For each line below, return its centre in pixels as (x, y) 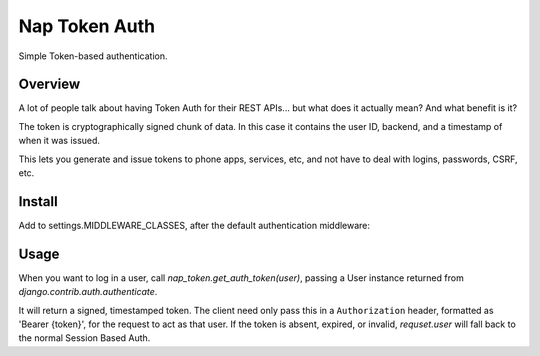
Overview (49, 84)
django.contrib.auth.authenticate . (88, 292)
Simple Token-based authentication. (93, 56)
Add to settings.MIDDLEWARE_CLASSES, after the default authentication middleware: (194, 225)
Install (38, 201)
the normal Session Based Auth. (84, 338)
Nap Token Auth (86, 26)
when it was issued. (59, 141)
